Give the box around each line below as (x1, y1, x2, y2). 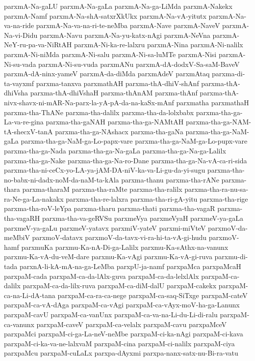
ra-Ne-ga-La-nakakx (4, 193, 64, 204)
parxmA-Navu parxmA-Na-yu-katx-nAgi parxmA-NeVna (39, 30, 210, 40)
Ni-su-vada (4, 59, 36, 69)
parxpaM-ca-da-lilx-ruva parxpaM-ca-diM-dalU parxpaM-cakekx (23, 280, 217, 291)
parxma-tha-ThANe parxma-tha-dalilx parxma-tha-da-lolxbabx (4, 107, 194, 117)
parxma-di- (212, 68, 245, 79)
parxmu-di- (214, 251, 248, 262)
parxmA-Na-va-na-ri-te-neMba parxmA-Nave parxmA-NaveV (36, 20, 220, 30)
